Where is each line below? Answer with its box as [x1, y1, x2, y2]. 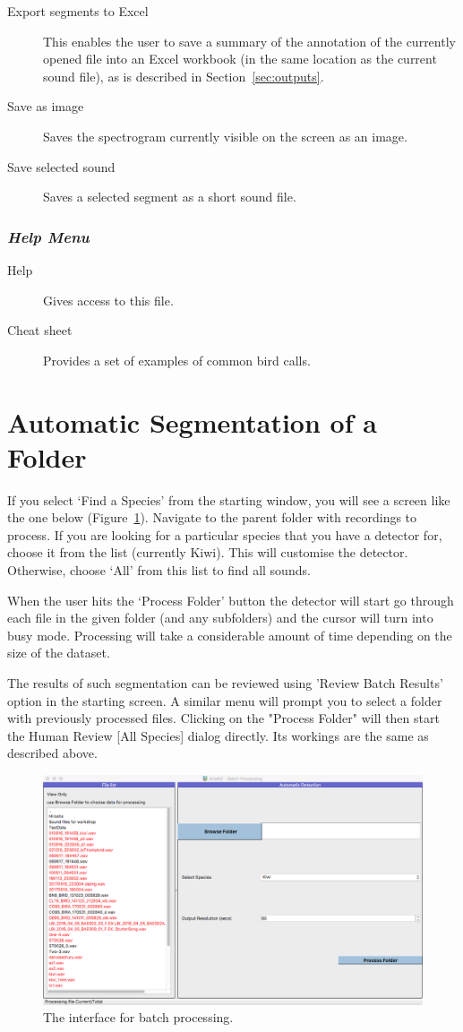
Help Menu [7, 225, 90, 247]
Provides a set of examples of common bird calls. [43, 350, 311, 369]
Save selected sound [7, 157, 116, 176]
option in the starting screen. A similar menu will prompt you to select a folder [7, 691, 442, 709]
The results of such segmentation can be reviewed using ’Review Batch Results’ [7, 674, 443, 692]
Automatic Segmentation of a [7, 403, 377, 440]
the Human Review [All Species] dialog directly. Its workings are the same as [7, 726, 429, 744]
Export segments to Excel [7, 2, 149, 20]
